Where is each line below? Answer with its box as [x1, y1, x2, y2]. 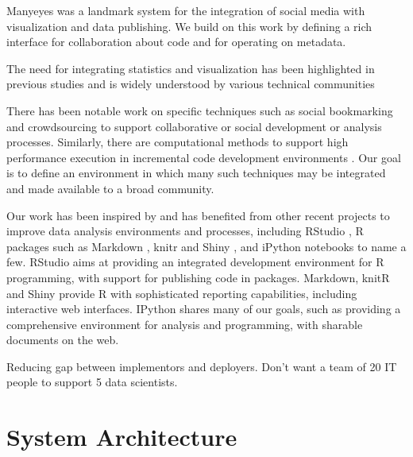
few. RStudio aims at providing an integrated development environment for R [6, 254, 384, 270]
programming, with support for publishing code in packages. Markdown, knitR [6, 269, 390, 285]
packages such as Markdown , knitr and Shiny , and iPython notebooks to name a [6, 238, 407, 254]
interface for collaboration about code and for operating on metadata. [6, 33, 346, 50]
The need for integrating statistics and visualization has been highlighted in [6, 60, 375, 76]
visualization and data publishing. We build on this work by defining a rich [6, 17, 372, 34]
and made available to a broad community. [6, 180, 214, 196]
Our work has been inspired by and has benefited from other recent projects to [6, 207, 390, 223]
